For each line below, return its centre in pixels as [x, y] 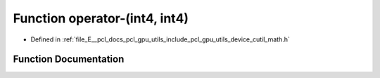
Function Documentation [69, 59]
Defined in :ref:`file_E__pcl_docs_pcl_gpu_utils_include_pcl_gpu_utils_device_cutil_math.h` [160, 39]
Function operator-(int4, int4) [101, 18]
